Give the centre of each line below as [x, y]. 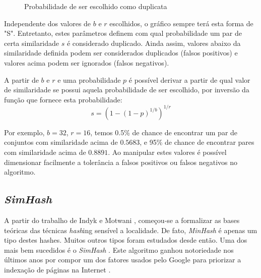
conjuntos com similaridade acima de [61, 142]
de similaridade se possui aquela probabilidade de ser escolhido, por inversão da [127, 90]
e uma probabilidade [89, 79]
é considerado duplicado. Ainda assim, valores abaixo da [154, 43]
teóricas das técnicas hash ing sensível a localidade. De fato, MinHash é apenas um [131, 230]
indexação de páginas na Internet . [57, 269]
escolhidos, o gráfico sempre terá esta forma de [181, 23]
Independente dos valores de [48, 23]
